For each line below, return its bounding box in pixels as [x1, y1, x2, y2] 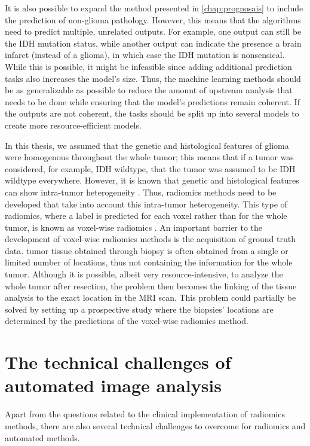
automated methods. [5, 431, 80, 444]
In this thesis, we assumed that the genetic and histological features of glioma [5, 139, 289, 151]
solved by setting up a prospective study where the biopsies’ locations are [5, 303, 274, 315]
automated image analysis [5, 373, 222, 398]
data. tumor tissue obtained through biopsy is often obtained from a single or [5, 244, 288, 256]
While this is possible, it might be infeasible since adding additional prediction [5, 60, 292, 72]
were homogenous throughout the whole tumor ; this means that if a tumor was [5, 151, 294, 163]
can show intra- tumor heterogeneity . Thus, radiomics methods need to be [5, 185, 277, 198]
